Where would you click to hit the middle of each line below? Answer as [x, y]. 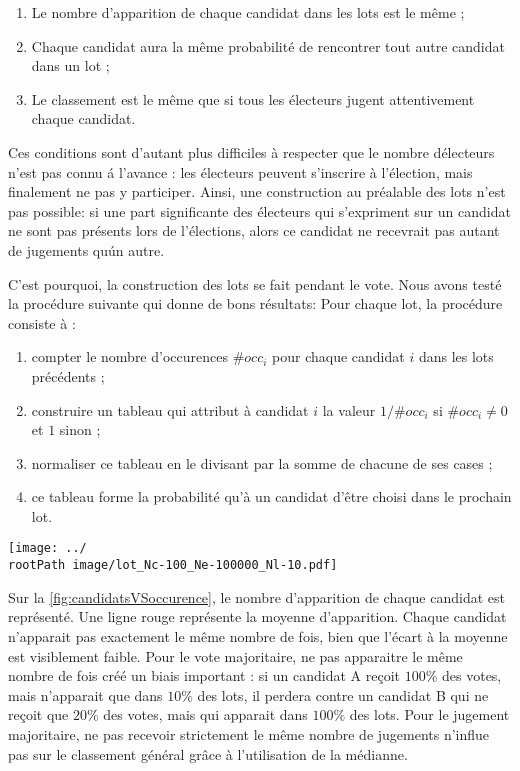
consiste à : [42, 322]
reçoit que [38, 714]
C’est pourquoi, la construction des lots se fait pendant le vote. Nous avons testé [255, 283]
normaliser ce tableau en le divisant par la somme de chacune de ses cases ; [262, 462]
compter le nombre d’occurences [129, 356]
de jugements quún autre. [86, 249]
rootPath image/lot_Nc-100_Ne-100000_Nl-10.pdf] [173, 565]
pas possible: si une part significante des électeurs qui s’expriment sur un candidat [259, 210]
